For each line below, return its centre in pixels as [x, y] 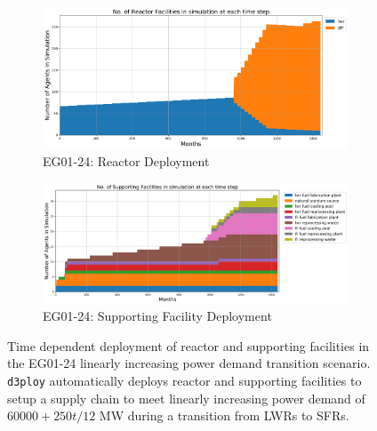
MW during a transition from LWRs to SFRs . [224, 415]
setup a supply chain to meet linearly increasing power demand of [186, 398]
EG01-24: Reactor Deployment [126, 161]
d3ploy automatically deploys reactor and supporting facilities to [184, 380]
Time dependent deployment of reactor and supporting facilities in [188, 345]
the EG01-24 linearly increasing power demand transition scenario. [189, 363]
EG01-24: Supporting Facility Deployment [157, 316]
